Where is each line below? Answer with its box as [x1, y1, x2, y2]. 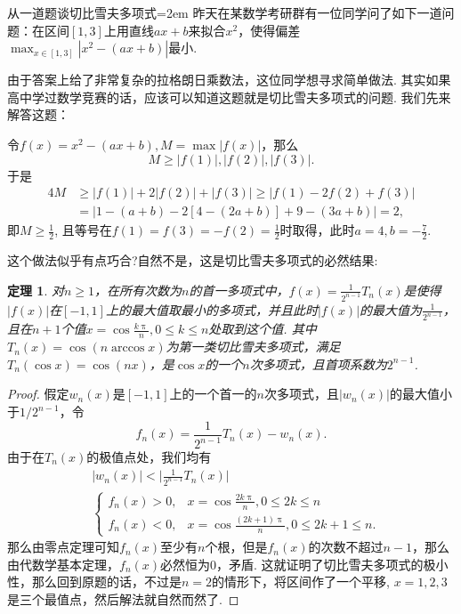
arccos [111, 342, 145, 355]
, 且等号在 [54, 221, 112, 239]
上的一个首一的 [169, 384, 257, 403]
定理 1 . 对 [7, 280, 64, 299]
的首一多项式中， [189, 280, 289, 299]
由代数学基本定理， [7, 554, 119, 573]
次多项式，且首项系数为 [249, 354, 387, 373]
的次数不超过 [308, 537, 384, 556]
